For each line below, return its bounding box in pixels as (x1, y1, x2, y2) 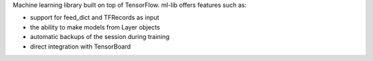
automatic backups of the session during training (30, 33, 170, 41)
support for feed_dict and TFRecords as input (30, 14, 160, 22)
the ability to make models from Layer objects (30, 23, 160, 31)
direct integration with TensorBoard (30, 42, 131, 51)
